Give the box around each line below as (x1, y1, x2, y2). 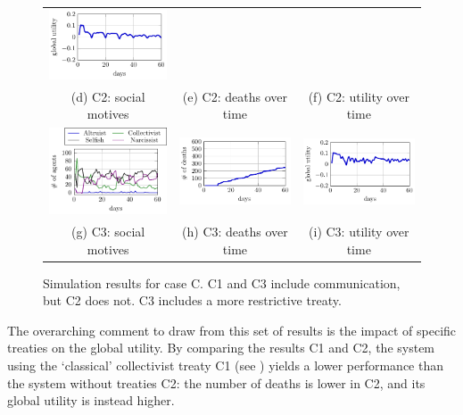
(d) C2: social (70, 87, 145, 105)
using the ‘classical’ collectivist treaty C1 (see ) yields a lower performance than (7, 356, 444, 374)
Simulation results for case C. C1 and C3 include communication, (43, 273, 401, 292)
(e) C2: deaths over (182, 87, 287, 105)
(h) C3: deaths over (182, 221, 288, 240)
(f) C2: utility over (308, 87, 409, 105)
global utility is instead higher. (7, 391, 175, 410)
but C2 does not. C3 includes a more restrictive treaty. (43, 291, 342, 310)
